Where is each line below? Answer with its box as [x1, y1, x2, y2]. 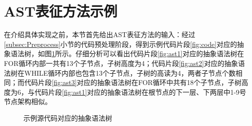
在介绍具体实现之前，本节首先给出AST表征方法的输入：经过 [4, 29, 195, 40]
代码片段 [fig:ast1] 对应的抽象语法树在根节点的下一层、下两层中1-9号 [34, 86, 247, 97]
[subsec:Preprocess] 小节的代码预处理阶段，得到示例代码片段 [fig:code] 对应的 [4, 39, 237, 49]
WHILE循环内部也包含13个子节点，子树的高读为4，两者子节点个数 [24, 67, 236, 78]
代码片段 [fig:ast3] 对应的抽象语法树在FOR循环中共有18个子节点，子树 [24, 77, 242, 87]
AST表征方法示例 [4, 1, 117, 21]
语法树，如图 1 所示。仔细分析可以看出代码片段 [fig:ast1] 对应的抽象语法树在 [10, 48, 244, 59]
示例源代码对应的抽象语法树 [23, 112, 112, 123]
